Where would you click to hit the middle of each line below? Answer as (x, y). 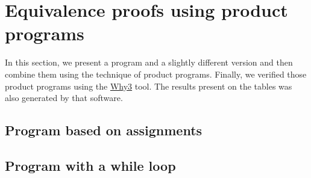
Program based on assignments (104, 130)
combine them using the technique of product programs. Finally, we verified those (156, 74)
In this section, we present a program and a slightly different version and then (149, 62)
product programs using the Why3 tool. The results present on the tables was (149, 86)
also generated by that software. (64, 98)
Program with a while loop (90, 165)
